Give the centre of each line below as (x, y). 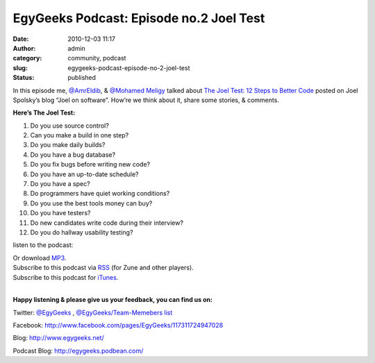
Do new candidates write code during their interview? (107, 223)
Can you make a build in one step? (80, 135)
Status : (24, 78)
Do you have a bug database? (73, 154)
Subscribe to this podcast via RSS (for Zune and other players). (103, 268)
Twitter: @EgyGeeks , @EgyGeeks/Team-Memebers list (93, 312)
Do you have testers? (60, 213)
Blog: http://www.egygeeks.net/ (58, 338)
